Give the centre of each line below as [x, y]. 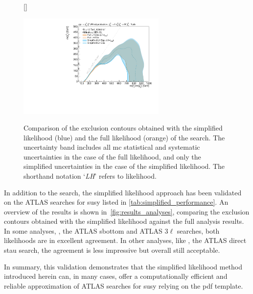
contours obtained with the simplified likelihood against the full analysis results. [124, 221]
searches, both [198, 230]
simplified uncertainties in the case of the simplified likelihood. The [124, 166]
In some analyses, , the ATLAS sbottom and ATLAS [83, 230]
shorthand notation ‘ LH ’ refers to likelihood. [90, 175]
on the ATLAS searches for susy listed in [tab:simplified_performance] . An [116, 202]
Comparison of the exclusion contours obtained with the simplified [123, 127]
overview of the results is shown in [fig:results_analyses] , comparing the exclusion [127, 211]
